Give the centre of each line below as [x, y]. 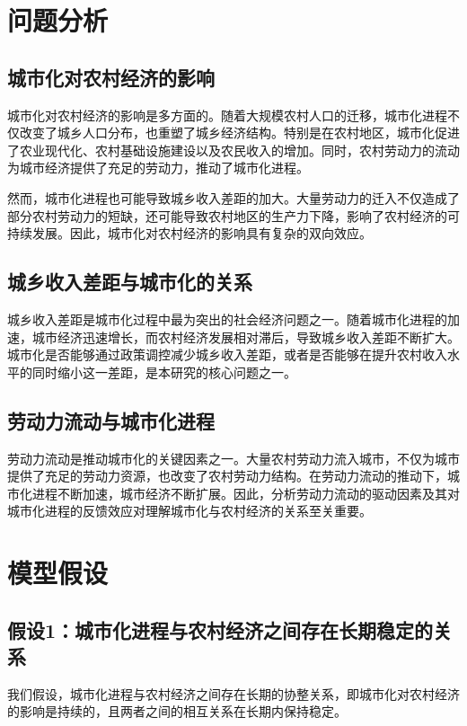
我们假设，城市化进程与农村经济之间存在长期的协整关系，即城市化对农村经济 [233, 693]
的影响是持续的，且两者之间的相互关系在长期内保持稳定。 [177, 711]
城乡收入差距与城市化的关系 [130, 282]
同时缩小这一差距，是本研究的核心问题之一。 [164, 372]
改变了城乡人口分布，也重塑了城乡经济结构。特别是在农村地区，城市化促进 [239, 133]
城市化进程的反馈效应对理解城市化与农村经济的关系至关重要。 [189, 511]
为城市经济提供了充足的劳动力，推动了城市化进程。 [158, 168]
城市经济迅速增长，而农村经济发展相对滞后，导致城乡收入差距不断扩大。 [246, 336]
